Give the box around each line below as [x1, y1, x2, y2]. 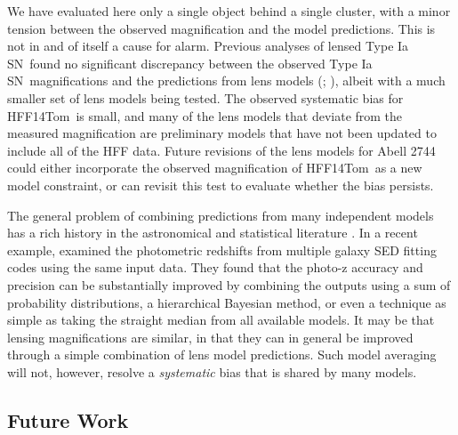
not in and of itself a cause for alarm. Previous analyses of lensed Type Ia [7, 36, 409, 55]
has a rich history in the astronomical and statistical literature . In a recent [7, 223, 418, 242]
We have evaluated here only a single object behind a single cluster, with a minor [7, 2, 451, 20]
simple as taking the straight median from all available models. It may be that [7, 310, 435, 329]
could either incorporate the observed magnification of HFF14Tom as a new [7, 158, 422, 177]
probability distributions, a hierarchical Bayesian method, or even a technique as [7, 293, 446, 311]
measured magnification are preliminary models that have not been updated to [7, 124, 437, 142]
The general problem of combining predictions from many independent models [7, 205, 434, 224]
